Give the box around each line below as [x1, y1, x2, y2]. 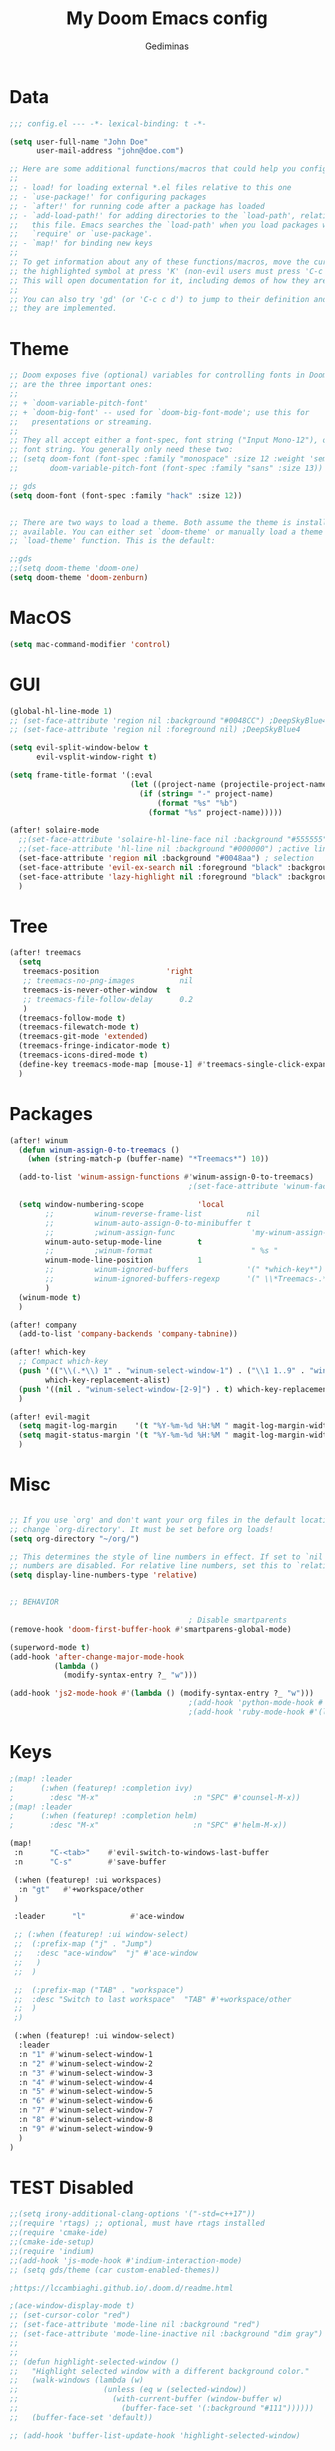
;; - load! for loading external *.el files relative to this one [9, 183, 292, 193]
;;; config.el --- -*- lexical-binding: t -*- [9, 118, 207, 129]
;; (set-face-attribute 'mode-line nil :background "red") [9, 2320, 261, 2330]
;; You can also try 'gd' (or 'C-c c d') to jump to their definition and [9, 294, 328, 304]
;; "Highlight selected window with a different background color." [9, 2366, 310, 2376]
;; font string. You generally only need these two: [9, 445, 234, 455]
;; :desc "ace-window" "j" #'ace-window [13, 1948, 198, 1958]
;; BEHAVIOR [9, 1597, 59, 1607]
